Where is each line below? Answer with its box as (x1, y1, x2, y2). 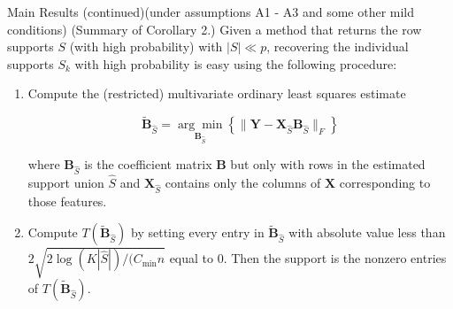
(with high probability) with (69, 37, 223, 56)
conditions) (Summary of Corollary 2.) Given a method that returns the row (7, 19, 422, 38)
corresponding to (339, 174, 431, 192)
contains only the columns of (165, 174, 321, 192)
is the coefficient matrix (84, 155, 212, 174)
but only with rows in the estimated (230, 155, 426, 174)
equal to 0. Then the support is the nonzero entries (169, 249, 447, 267)
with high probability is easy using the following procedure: (74, 54, 397, 73)
